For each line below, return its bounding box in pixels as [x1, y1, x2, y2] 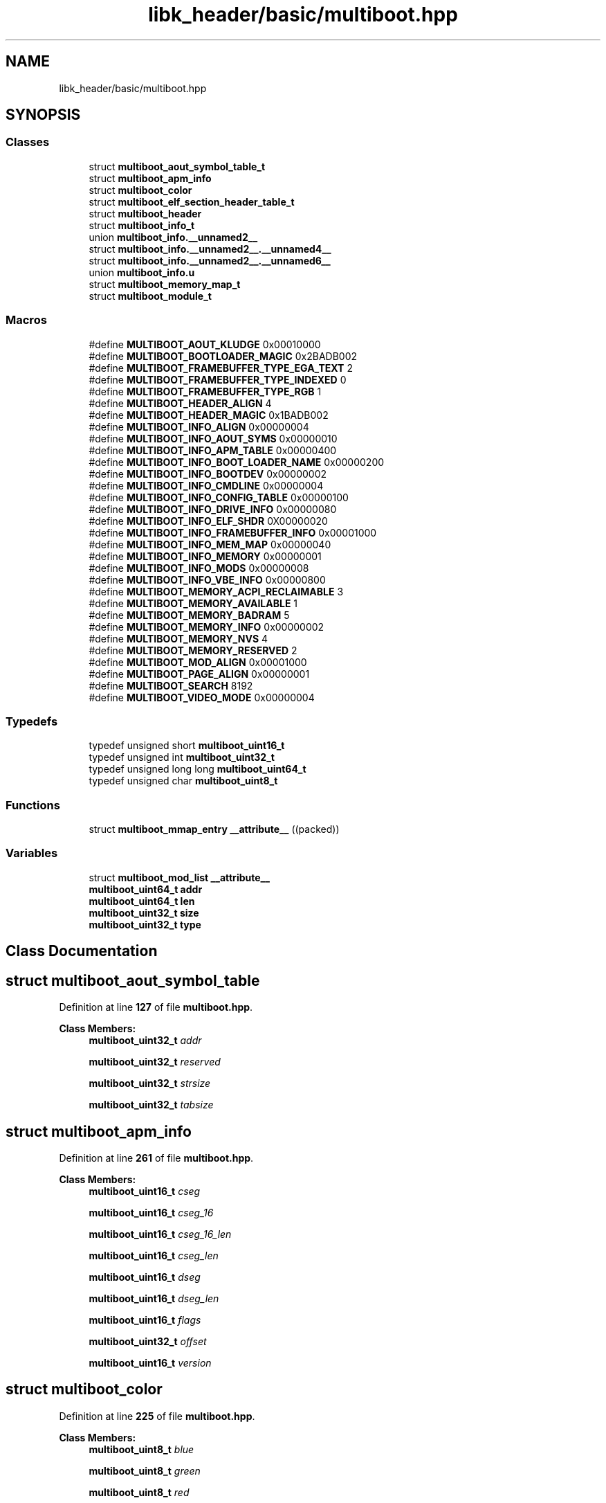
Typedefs [6, 714, 58, 728]
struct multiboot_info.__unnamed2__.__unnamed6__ [89, 254, 331, 267]
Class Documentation [6, 942, 158, 960]
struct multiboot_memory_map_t [89, 278, 241, 290]
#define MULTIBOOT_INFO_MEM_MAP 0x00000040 [89, 538, 331, 550]
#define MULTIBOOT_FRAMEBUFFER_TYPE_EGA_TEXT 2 [89, 361, 353, 374]
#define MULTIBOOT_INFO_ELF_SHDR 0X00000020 [89, 514, 328, 527]
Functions [6, 798, 60, 812]
